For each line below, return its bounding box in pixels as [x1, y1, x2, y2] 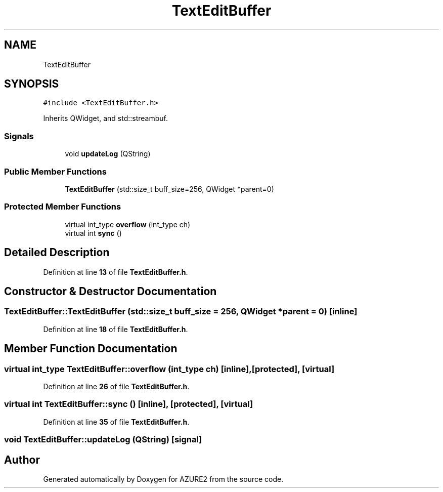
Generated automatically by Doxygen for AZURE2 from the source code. [43, 474, 284, 483]
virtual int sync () [65, 228, 122, 237]
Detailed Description [4, 246, 110, 259]
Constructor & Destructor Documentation [4, 284, 217, 298]
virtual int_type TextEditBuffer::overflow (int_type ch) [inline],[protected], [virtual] [4, 363, 335, 374]
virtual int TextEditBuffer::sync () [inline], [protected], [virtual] [4, 399, 253, 409]
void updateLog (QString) [65, 149, 151, 158]
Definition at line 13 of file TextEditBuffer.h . [43, 267, 188, 276]
